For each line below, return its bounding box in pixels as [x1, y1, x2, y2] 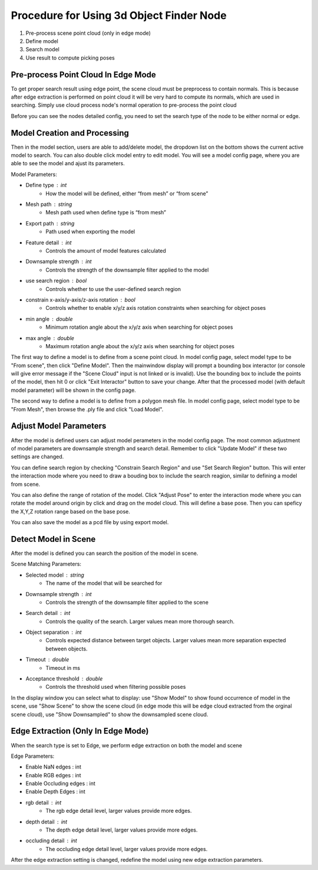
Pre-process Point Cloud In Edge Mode [11, 70, 156, 80]
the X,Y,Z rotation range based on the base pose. [11, 508, 131, 515]
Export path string [25, 220, 75, 227]
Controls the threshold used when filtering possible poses [45, 683, 186, 691]
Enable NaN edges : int [25, 763, 82, 770]
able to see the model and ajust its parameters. [11, 160, 125, 167]
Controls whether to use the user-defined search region [45, 285, 181, 292]
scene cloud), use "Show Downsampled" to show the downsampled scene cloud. [11, 711, 208, 718]
